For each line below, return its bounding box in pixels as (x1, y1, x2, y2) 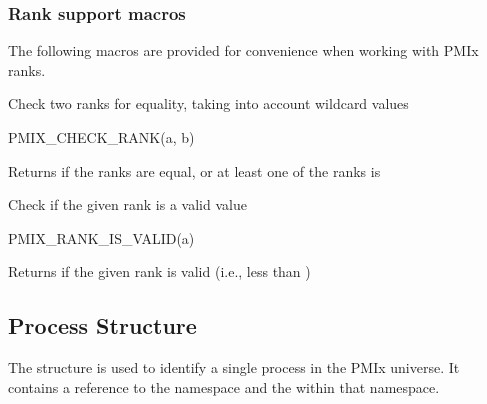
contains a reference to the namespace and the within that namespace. (8, 376, 440, 397)
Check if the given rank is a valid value (8, 194, 247, 215)
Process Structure (8, 310, 197, 341)
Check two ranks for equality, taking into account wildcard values (8, 93, 409, 114)
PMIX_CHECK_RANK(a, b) (8, 127, 195, 147)
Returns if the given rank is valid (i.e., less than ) (8, 261, 311, 282)
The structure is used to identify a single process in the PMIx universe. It (8, 357, 460, 378)
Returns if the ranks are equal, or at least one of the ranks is (8, 160, 381, 181)
